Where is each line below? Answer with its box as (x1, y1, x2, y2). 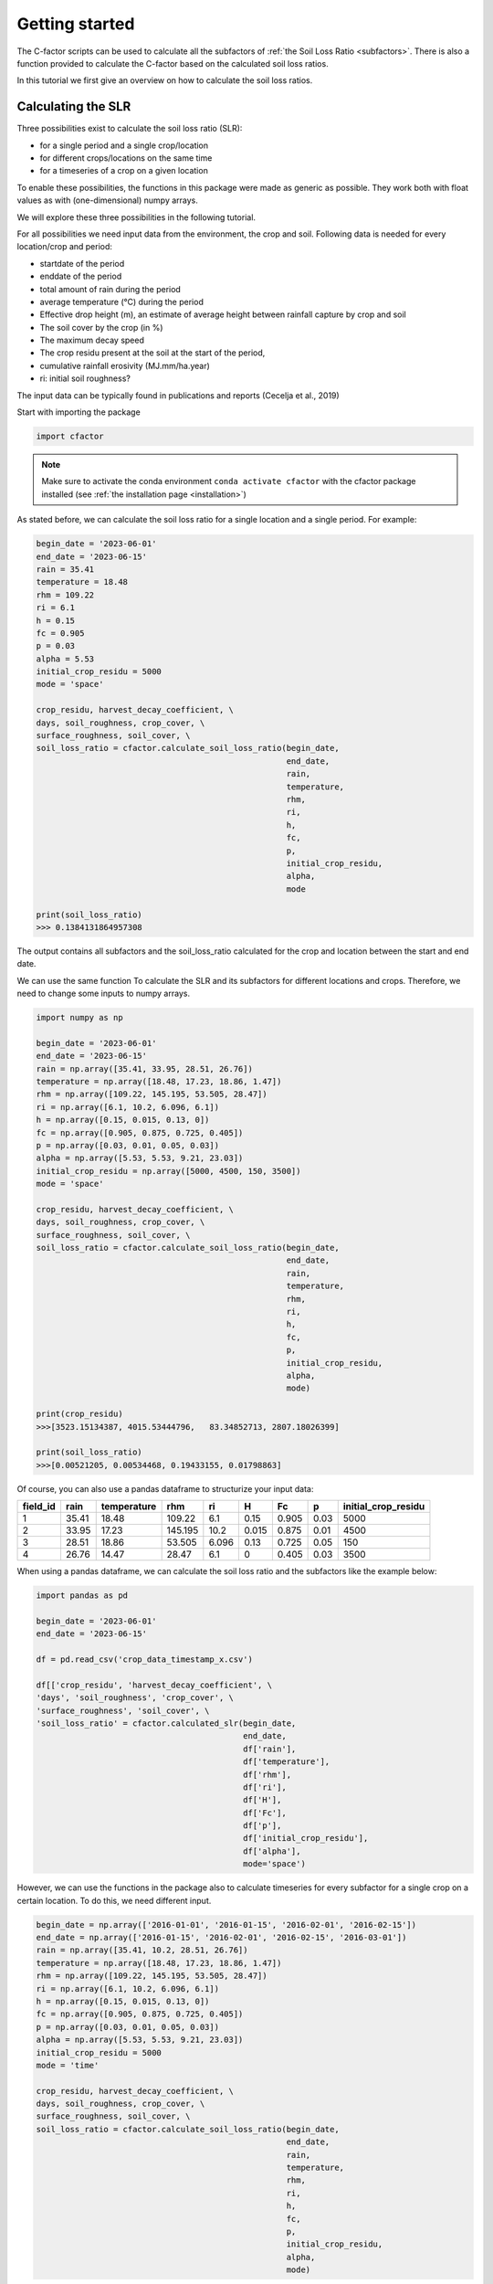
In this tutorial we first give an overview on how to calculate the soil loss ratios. (16, 75, 313, 86)
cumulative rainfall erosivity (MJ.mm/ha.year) (39, 360, 210, 371)
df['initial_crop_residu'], (243, 1833, 369, 1844)
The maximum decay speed (39, 334, 145, 346)
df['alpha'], (243, 1845, 301, 1856)
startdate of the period (39, 258, 125, 269)
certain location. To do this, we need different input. (16, 1895, 212, 1906)
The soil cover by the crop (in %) (39, 322, 163, 333)
